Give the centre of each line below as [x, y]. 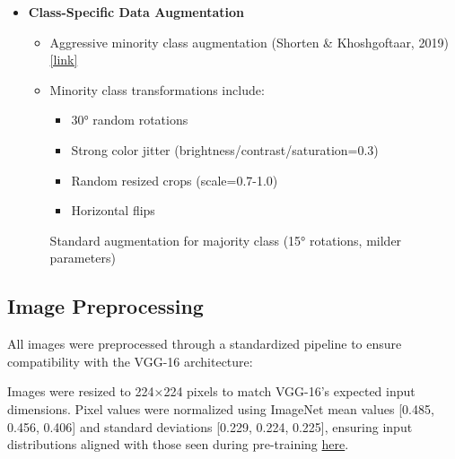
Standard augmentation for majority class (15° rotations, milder [226, 240]
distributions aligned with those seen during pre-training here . [178, 444]
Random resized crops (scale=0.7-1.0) [175, 180]
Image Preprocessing [105, 306]
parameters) [83, 258]
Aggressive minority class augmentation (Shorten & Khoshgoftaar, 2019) [249, 42]
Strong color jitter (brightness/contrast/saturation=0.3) [225, 149]
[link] [64, 60]
